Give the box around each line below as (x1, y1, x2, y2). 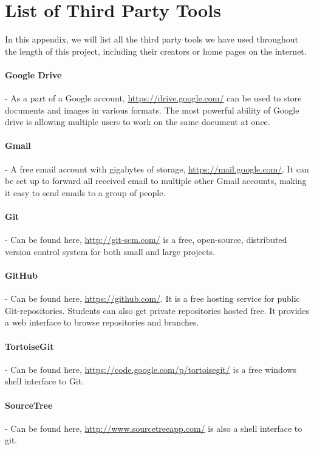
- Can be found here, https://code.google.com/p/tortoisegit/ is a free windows (5, 363, 296, 375)
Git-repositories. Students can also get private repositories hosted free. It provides (5, 304, 310, 316)
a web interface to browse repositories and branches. (5, 316, 199, 329)
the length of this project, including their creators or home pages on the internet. (5, 44, 307, 57)
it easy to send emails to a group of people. (5, 186, 166, 199)
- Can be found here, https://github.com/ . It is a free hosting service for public (5, 292, 300, 305)
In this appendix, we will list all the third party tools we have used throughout (5, 33, 299, 46)
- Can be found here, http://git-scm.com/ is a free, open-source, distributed (5, 233, 287, 246)
